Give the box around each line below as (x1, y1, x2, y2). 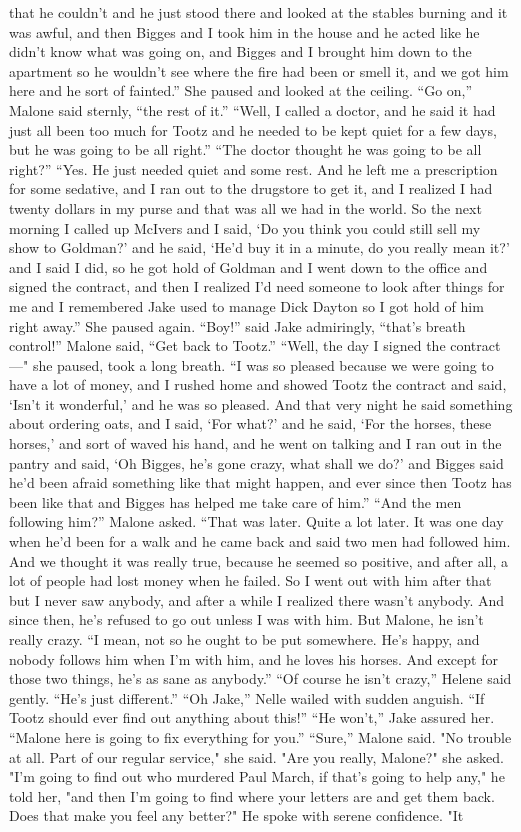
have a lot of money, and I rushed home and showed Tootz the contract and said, (9, 374, 507, 395)
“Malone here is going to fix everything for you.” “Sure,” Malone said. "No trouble (9, 726, 512, 747)
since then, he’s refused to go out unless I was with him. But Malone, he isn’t (9, 609, 484, 630)
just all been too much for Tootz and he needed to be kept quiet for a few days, (9, 119, 497, 140)
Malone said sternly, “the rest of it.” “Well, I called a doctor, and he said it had (9, 99, 496, 120)
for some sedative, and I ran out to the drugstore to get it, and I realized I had (9, 178, 493, 199)
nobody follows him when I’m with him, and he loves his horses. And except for (9, 648, 498, 669)
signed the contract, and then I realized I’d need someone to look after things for (9, 276, 505, 297)
